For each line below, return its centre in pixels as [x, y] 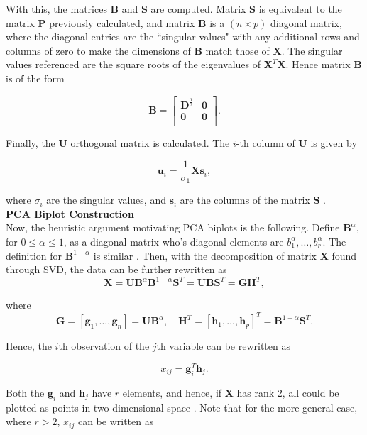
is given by [334, 143]
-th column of [265, 143]
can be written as [116, 421]
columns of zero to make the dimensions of [98, 50]
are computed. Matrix [198, 9]
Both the [25, 392]
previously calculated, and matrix [122, 22]
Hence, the [29, 346]
